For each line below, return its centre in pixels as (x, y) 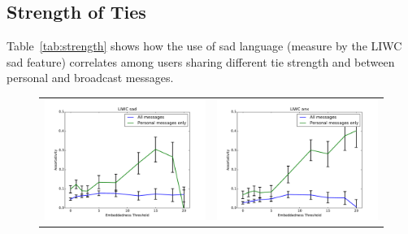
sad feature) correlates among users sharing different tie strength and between (201, 61)
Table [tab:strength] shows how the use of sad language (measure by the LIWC (204, 46)
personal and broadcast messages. (90, 78)
